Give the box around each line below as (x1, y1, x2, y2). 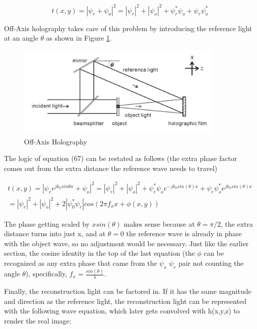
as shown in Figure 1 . (46, 33, 112, 43)
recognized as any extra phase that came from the (4, 257, 157, 268)
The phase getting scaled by (4, 218, 90, 229)
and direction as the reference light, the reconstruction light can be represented (4, 295, 246, 306)
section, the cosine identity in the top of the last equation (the (4, 248, 195, 258)
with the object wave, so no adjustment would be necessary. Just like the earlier (4, 238, 249, 248)
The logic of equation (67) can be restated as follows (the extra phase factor (4, 153, 237, 163)
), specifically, (25, 268, 67, 279)
